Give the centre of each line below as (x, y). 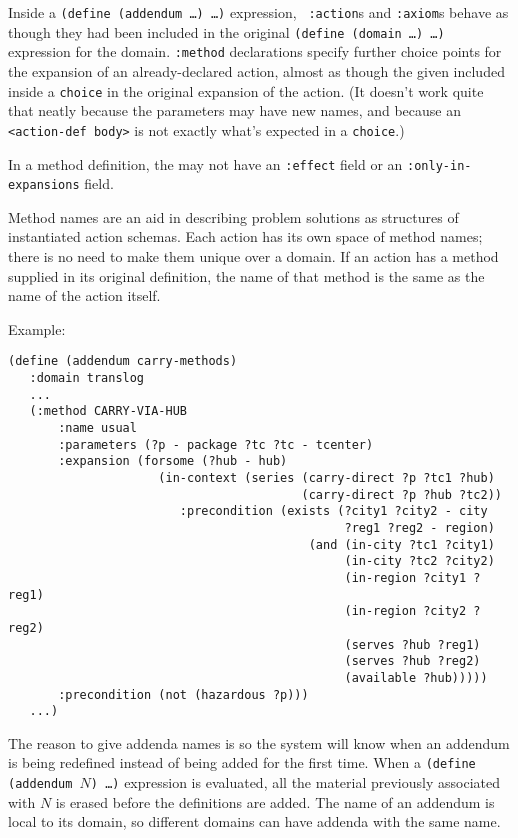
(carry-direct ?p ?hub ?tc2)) (401, 494)
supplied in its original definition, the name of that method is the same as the (246, 275)
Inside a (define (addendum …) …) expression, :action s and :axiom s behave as (258, 12)
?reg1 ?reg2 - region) (419, 527)
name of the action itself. (84, 295)
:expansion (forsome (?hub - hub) (173, 461)
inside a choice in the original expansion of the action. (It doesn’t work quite (246, 90)
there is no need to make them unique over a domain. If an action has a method (253, 256)
